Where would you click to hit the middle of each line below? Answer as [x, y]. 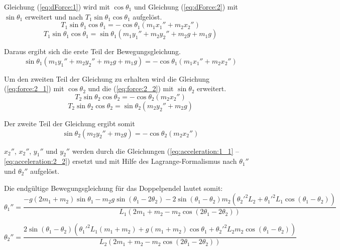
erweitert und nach [54, 16]
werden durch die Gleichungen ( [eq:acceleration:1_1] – [155, 151]
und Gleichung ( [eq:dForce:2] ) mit [186, 7]
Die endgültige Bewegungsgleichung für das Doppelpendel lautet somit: [114, 188]
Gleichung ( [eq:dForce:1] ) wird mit [57, 7]
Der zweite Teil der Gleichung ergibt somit [70, 123]
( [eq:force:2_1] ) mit [34, 88]
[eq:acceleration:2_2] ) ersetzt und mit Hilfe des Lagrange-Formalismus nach [121, 161]
